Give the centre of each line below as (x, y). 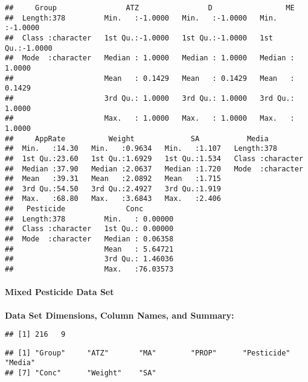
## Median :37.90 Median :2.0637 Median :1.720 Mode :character (154, 169)
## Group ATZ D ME (150, 8)
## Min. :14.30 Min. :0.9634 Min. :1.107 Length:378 (141, 149)
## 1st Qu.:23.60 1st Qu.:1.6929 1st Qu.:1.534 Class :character (154, 158)
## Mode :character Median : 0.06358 (89, 239)
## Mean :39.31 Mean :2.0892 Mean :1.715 (113, 179)
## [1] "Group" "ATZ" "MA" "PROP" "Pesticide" (148, 353)
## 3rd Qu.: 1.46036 (89, 259)
